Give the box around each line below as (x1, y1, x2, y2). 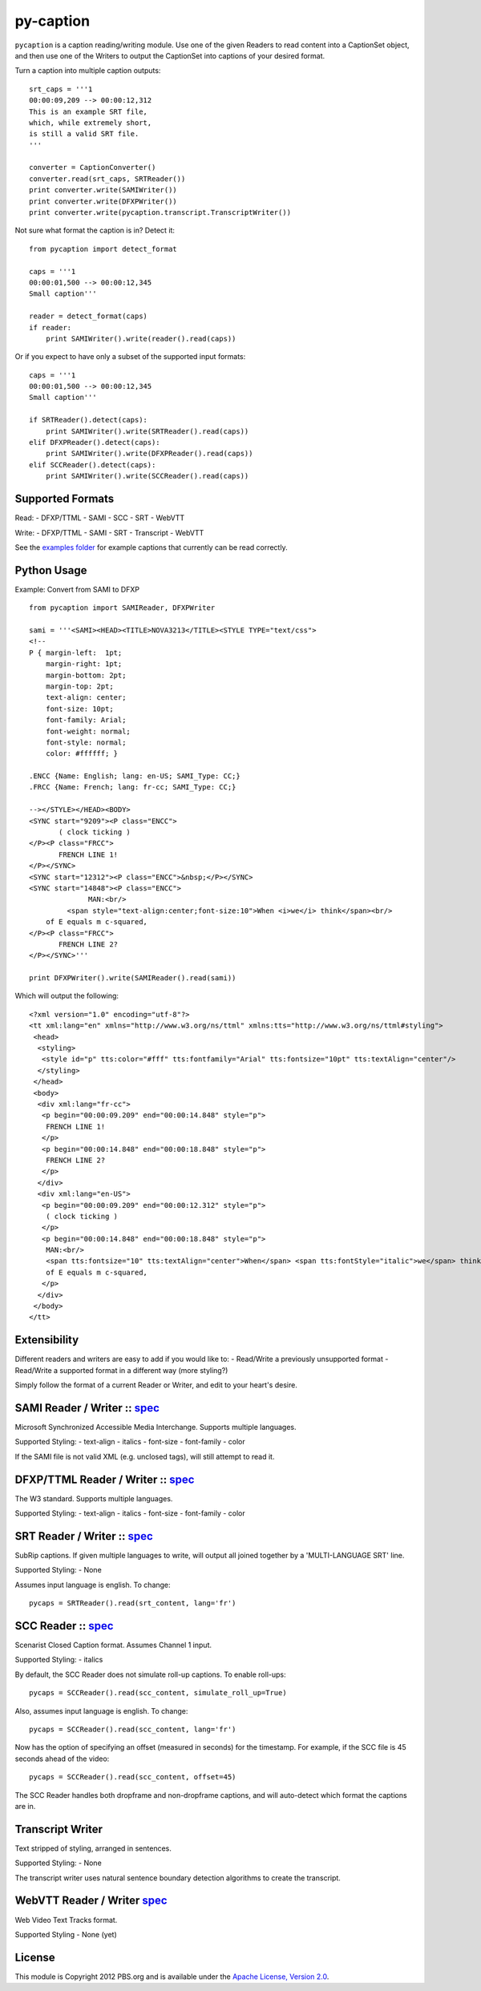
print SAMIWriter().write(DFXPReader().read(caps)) (45, 449, 253, 458)
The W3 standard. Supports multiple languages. (14, 1493, 173, 1503)
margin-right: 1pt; (45, 660, 123, 668)
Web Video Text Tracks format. (14, 1915, 118, 1924)
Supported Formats (14, 492, 115, 506)
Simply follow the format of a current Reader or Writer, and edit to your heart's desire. (14, 1380, 298, 1390)
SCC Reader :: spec (14, 1619, 114, 1633)
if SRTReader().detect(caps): (29, 415, 148, 425)
